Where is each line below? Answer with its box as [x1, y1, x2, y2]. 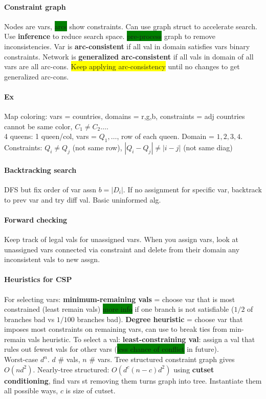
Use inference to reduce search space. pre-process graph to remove [4, 31, 215, 42]
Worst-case [4, 354, 38, 365]
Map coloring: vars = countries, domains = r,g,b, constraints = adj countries [4, 111, 245, 122]
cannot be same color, [4, 121, 73, 131]
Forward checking [4, 214, 68, 225]
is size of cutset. [65, 385, 116, 396]
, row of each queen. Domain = [117, 131, 214, 142]
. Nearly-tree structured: [33, 364, 109, 374]
